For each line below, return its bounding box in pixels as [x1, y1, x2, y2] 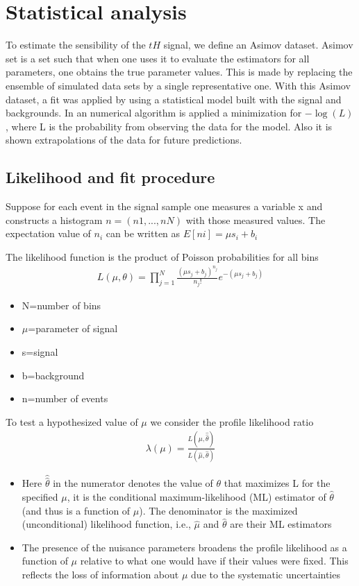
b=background [22, 368, 85, 382]
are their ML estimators [230, 517, 332, 531]
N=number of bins [22, 298, 101, 312]
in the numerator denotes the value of [53, 476, 213, 490]
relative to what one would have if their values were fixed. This [80, 553, 349, 568]
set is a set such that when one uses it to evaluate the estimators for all [6, 51, 310, 65]
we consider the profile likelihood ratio [150, 414, 314, 429]
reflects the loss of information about [22, 567, 179, 582]
